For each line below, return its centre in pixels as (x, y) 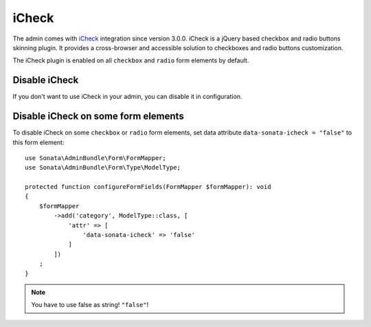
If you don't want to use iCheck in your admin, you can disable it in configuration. (127, 97)
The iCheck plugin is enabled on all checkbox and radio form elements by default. (131, 60)
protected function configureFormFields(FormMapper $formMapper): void (148, 187)
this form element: (38, 142)
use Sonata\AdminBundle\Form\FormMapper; (95, 158)
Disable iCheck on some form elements (99, 116)
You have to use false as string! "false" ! (90, 305)
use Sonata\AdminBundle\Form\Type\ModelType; (103, 168)
